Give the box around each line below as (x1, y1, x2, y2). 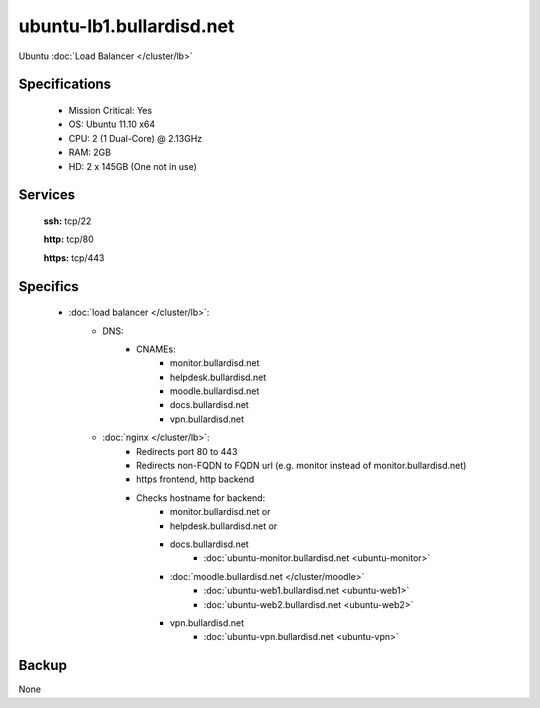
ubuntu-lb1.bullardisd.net (18, 15, 235, 37)
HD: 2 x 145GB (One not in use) (68, 160, 197, 172)
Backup (18, 657, 67, 674)
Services (18, 186, 76, 204)
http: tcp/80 (43, 233, 94, 245)
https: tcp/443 (43, 251, 105, 264)
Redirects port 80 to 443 (136, 445, 238, 457)
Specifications (18, 76, 112, 93)
